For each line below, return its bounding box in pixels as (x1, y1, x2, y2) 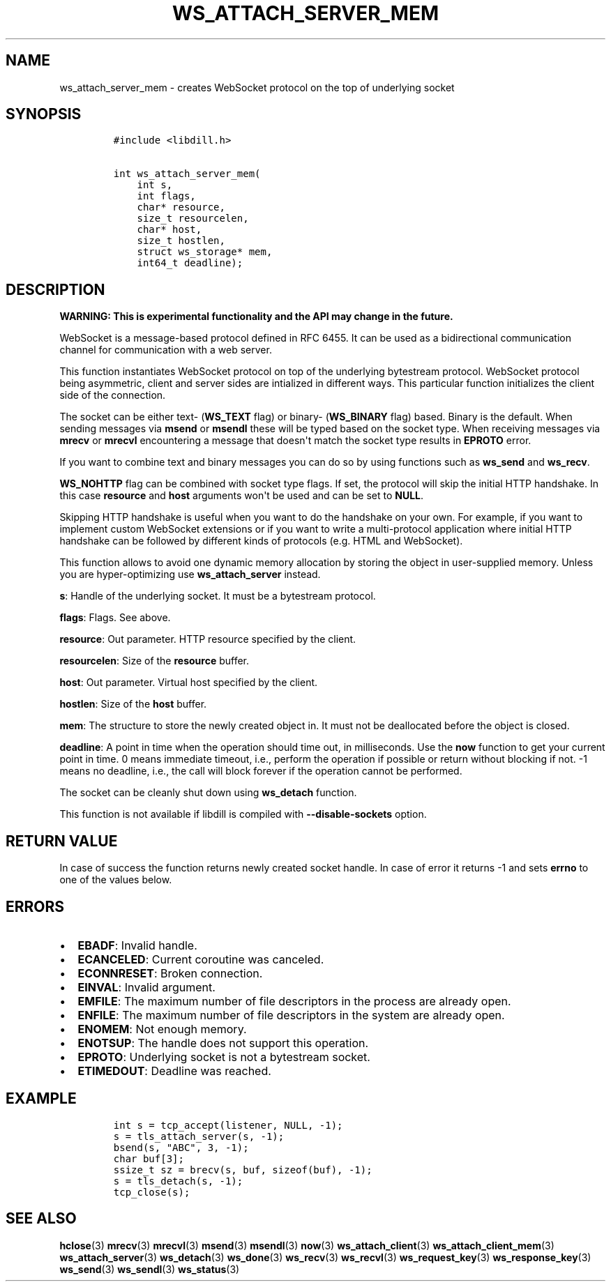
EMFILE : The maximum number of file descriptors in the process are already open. (77, 993, 511, 1008)
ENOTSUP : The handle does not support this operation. (77, 1035, 369, 1050)
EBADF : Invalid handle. (77, 938, 197, 952)
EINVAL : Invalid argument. (77, 980, 216, 994)
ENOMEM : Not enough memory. (77, 1021, 247, 1036)
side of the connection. (59, 389, 166, 402)
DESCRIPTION (6, 280, 105, 298)
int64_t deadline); (137, 257, 243, 269)
